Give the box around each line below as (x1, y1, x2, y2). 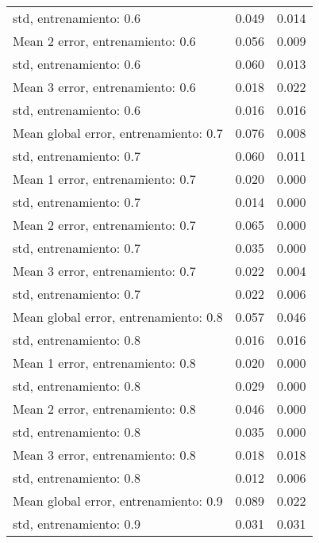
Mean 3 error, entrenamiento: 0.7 (13, 262, 196, 280)
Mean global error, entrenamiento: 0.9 (13, 491, 223, 510)
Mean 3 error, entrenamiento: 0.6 (13, 78, 196, 96)
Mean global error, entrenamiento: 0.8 (13, 308, 223, 326)
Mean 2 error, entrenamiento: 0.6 (13, 32, 196, 50)
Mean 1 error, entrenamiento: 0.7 (13, 170, 196, 188)
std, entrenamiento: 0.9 (13, 514, 141, 533)
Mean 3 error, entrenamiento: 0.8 (13, 445, 196, 464)
